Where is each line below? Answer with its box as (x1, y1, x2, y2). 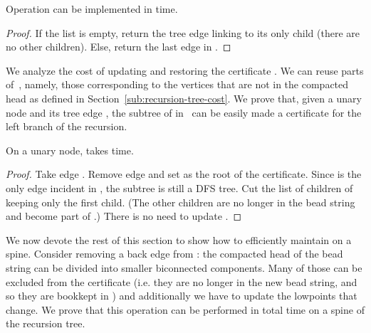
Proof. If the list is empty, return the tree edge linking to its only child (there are (6, 25, 360, 40)
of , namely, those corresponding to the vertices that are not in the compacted (6, 77, 349, 92)
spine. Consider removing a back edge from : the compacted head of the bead (6, 246, 343, 261)
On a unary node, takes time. (6, 142, 134, 157)
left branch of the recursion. (6, 119, 127, 134)
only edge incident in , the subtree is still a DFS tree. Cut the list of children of (6, 180, 353, 195)
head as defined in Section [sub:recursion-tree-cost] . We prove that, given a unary (6, 90, 362, 105)
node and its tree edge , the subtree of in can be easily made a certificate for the (6, 105, 362, 120)
